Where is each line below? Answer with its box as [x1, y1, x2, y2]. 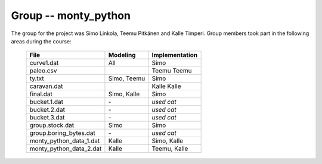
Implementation [151, 51, 198, 59]
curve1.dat [29, 59, 59, 67]
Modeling [108, 51, 136, 59]
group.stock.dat [29, 121, 75, 130]
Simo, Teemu [108, 74, 145, 83]
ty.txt [29, 74, 44, 83]
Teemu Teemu [151, 67, 192, 75]
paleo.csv [29, 67, 57, 75]
